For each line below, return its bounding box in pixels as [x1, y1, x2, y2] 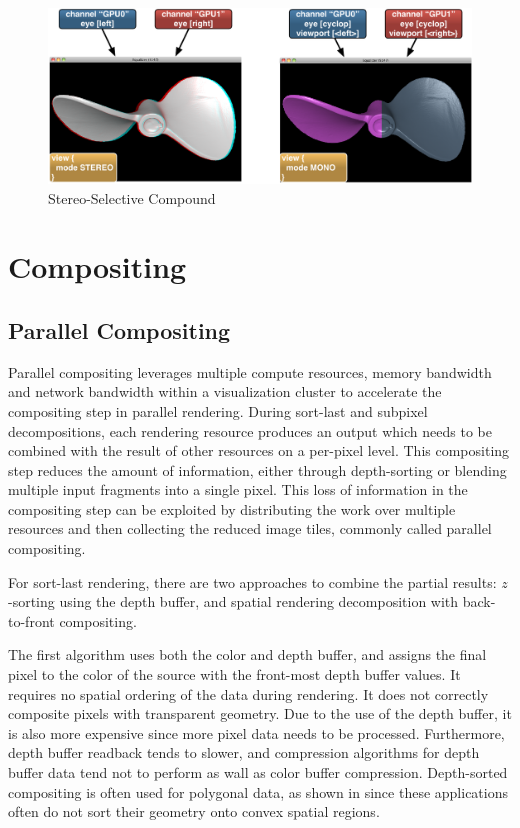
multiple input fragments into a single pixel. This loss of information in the [8, 479, 468, 500]
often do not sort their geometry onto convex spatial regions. [8, 801, 380, 822]
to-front [8, 610, 55, 631]
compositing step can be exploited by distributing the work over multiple [8, 498, 456, 519]
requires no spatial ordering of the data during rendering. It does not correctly [8, 683, 489, 704]
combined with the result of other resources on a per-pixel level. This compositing [8, 440, 510, 461]
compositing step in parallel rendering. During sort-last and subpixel [8, 400, 428, 421]
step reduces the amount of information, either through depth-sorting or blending [8, 459, 507, 480]
